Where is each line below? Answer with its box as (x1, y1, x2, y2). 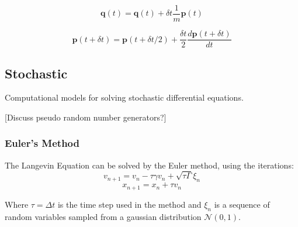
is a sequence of (214, 198, 270, 210)
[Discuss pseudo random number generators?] (5, 111, 167, 123)
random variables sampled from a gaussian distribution (5, 210, 202, 222)
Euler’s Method (5, 136, 79, 150)
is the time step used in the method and (57, 198, 202, 210)
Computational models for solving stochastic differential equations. (5, 91, 244, 104)
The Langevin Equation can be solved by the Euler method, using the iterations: (5, 159, 294, 171)
